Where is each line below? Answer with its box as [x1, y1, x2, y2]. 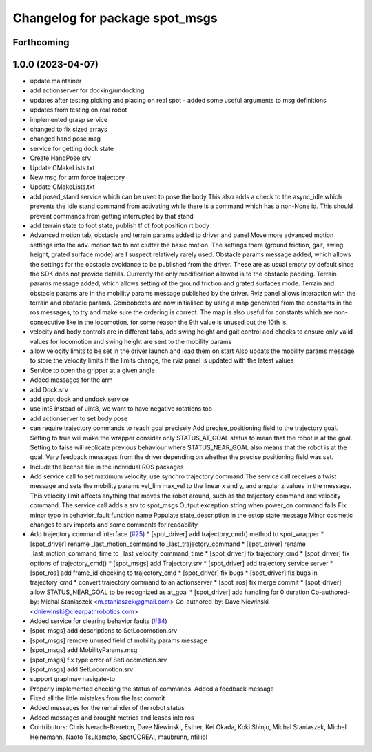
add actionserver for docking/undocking [30, 86, 145, 94]
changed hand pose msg [30, 134, 101, 143]
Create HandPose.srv [30, 154, 91, 162]
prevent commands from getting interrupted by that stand [30, 212, 194, 220]
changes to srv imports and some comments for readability [30, 520, 198, 529]
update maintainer [30, 77, 82, 85]
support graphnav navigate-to [30, 675, 116, 683]
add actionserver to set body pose [30, 414, 128, 423]
